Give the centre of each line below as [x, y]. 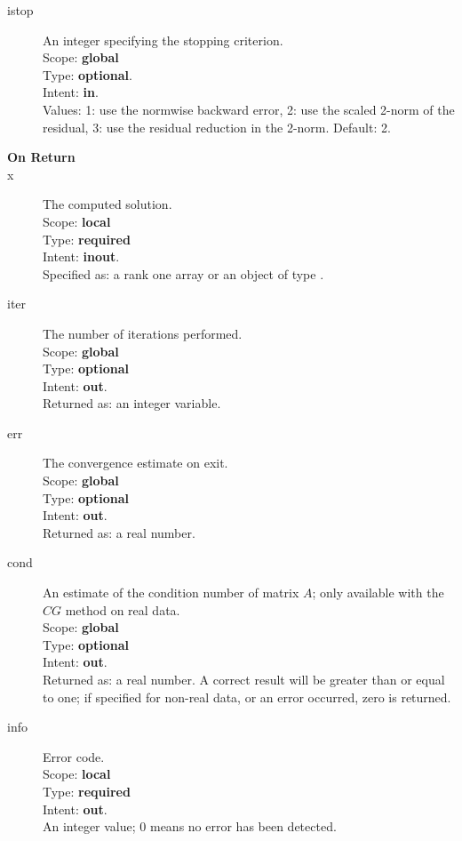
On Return [41, 157]
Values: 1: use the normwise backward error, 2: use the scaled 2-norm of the [249, 109]
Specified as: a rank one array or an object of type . [183, 273]
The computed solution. [108, 204]
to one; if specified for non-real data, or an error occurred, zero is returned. [247, 697]
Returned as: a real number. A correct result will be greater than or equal [244, 679]
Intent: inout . [81, 256]
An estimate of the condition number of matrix [171, 593]
